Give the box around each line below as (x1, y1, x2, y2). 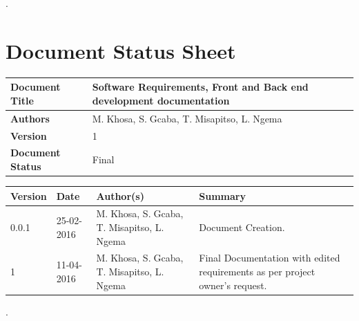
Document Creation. (199, 219, 285, 234)
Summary (199, 188, 246, 203)
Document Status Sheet (6, 36, 236, 64)
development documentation (92, 93, 230, 107)
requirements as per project (199, 264, 316, 278)
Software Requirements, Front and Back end (92, 80, 309, 94)
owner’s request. (199, 277, 267, 292)
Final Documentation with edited (199, 250, 340, 265)
